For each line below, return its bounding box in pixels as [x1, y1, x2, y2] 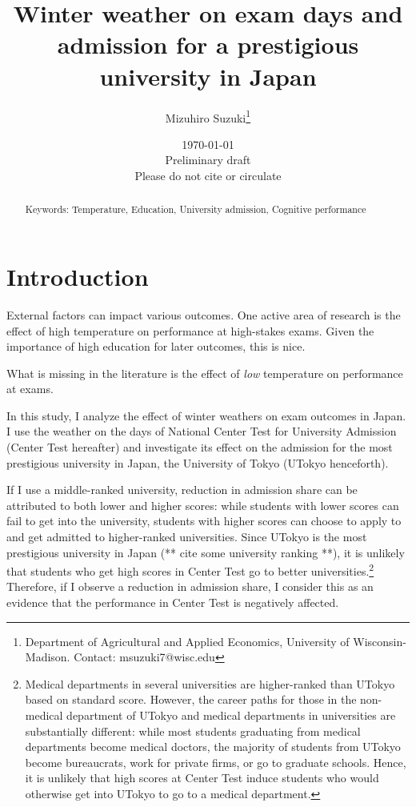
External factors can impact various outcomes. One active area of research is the [6, 306, 401, 323]
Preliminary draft [165, 151, 251, 168]
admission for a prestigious [57, 28, 359, 61]
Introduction [6, 259, 149, 292]
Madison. [25, 648, 70, 665]
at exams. [6, 380, 54, 397]
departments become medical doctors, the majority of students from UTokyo [25, 738, 401, 755]
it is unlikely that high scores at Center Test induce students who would [25, 769, 379, 786]
